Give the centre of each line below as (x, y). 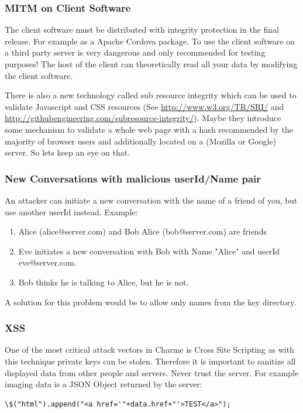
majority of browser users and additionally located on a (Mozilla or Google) (141, 141)
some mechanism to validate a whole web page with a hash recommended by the (149, 129)
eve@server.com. (47, 262)
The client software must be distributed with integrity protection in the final (142, 30)
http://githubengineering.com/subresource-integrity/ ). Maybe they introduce (143, 118)
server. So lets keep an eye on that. (68, 152)
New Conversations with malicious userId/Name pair (133, 178)
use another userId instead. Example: (71, 211)
